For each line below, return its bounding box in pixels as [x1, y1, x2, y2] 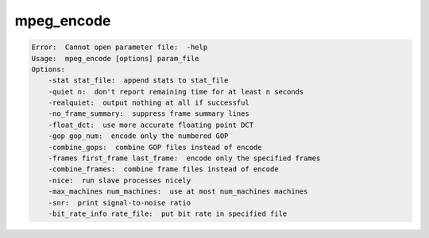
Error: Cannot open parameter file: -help [31, 43, 208, 52]
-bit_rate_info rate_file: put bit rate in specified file [48, 209, 288, 218]
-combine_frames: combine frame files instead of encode [48, 165, 279, 174]
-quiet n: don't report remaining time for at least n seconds [48, 87, 304, 96]
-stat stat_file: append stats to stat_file [48, 76, 229, 85]
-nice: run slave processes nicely [48, 175, 191, 185]
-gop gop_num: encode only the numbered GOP [48, 132, 229, 140]
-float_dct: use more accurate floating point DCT [48, 120, 254, 129]
